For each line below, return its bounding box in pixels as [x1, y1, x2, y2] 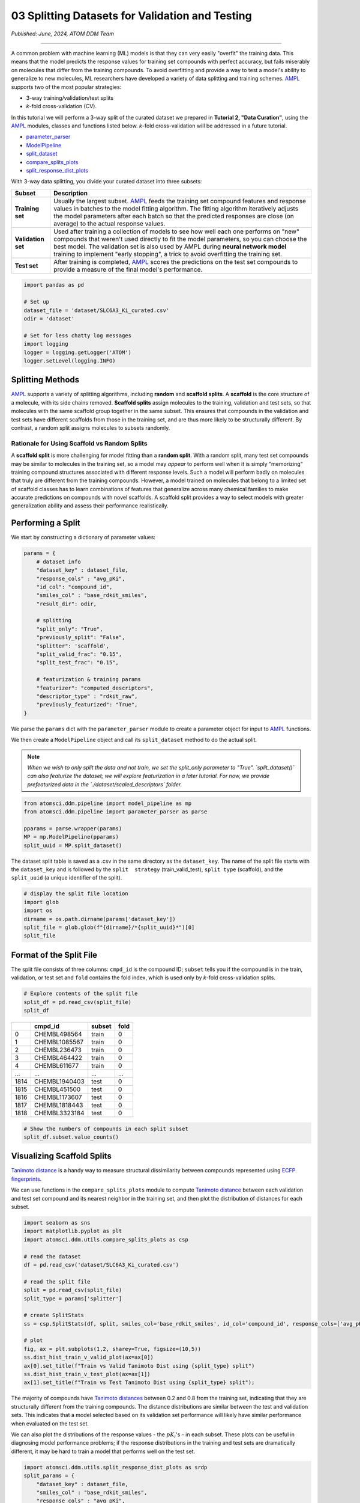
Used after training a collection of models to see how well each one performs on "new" [53, 227, 299, 236]
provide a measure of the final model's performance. [53, 265, 203, 274]
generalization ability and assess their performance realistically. [11, 502, 169, 509]
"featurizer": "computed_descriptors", [36, 684, 154, 691]
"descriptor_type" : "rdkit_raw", [36, 693, 138, 700]
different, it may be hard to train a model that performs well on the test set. [11, 1448, 196, 1455]
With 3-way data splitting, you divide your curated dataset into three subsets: [11, 178, 202, 185]
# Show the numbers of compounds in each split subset [23, 1125, 188, 1132]
